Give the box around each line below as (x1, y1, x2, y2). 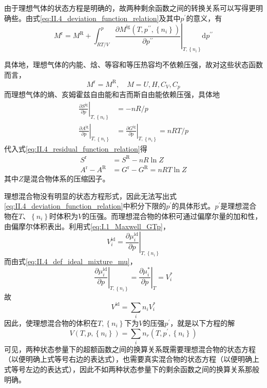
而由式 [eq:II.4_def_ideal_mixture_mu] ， (4, 256, 137, 267)
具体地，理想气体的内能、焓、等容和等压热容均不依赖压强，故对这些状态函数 (4, 59, 263, 70)
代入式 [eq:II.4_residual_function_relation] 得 (4, 143, 147, 154)
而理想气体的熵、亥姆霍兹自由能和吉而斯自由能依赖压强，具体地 (4, 89, 220, 100)
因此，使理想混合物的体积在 (4, 317, 98, 328)
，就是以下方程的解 (170, 317, 235, 328)
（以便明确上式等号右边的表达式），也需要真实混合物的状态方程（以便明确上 (4, 354, 259, 364)
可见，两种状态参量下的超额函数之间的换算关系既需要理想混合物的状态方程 (4, 343, 256, 354)
